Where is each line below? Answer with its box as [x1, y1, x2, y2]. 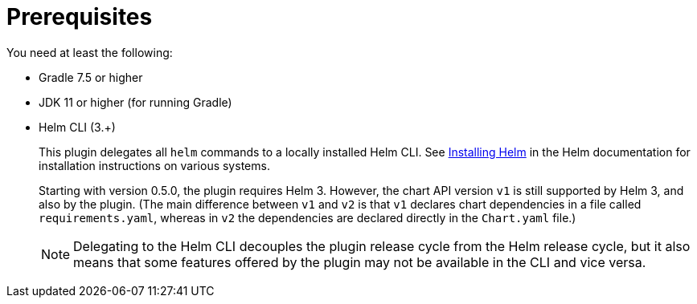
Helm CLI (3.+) [39, 120, 116, 134]
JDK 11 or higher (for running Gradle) [39, 95, 232, 109]
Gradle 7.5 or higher [39, 70, 143, 84]
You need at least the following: [6, 45, 173, 59]
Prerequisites [6, 3, 153, 30]
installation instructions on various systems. [39, 158, 270, 172]
